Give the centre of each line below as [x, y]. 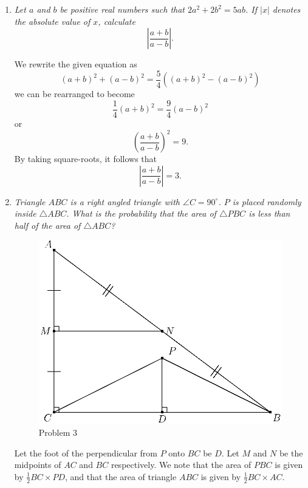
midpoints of [38, 465]
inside [25, 213]
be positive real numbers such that [122, 9]
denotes [286, 9]
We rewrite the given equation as [76, 64]
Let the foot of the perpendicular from [86, 452]
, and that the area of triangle [121, 476]
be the [291, 452]
